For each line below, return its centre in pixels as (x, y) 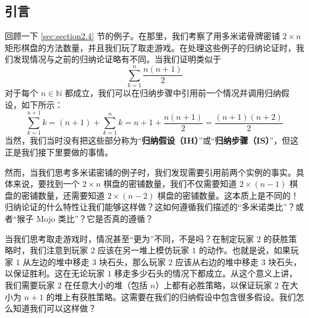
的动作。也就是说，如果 (245, 250)
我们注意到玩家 (59, 250)
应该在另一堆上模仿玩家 (144, 250)
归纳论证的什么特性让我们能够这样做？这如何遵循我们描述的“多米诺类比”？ (150, 207)
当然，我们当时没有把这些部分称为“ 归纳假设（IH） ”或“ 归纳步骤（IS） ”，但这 (152, 140)
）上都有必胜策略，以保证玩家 (214, 284)
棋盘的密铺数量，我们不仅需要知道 (170, 184)
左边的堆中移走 (60, 261)
